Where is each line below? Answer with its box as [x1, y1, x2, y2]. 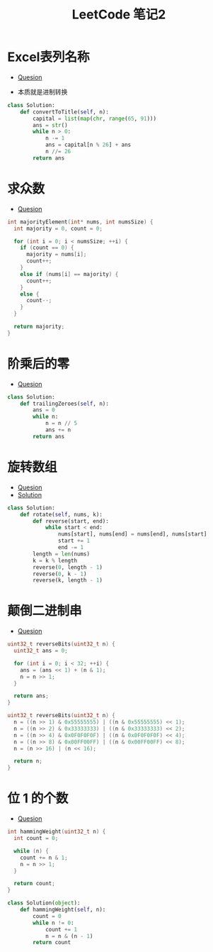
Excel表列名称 [7, 49, 90, 65]
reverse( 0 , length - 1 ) [33, 563, 103, 571]
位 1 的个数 [7, 790, 69, 807]
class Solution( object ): [7, 900, 81, 907]
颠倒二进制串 [7, 603, 83, 619]
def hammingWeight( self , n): [20, 906, 106, 913]
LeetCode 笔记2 [71, 6, 166, 23]
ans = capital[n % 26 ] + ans [45, 141, 132, 149]
